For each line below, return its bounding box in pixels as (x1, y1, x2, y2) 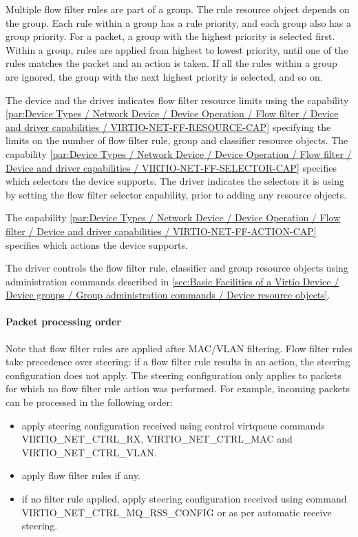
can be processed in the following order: (6, 395, 173, 409)
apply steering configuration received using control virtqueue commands (21, 418, 325, 432)
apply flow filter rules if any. (21, 468, 140, 483)
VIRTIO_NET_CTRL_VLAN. (21, 445, 157, 459)
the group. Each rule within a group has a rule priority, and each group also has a (6, 15, 352, 30)
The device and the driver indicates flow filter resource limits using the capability (6, 92, 349, 107)
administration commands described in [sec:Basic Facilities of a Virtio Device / (6, 274, 339, 288)
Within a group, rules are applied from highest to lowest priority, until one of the (6, 42, 348, 57)
